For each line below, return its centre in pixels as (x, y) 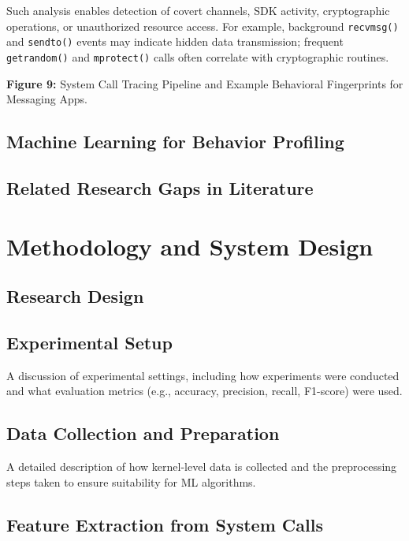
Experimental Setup (89, 342)
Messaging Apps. (47, 99)
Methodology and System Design (190, 246)
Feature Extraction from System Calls (165, 524)
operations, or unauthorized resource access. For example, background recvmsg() (203, 26)
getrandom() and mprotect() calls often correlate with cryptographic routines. (198, 56)
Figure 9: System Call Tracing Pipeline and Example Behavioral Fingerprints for (205, 83)
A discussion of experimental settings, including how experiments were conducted (203, 375)
